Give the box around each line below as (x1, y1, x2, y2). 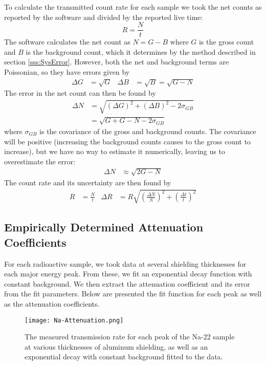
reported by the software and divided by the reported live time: (4, 11, 203, 22)
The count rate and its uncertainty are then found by (4, 177, 171, 187)
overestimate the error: (4, 156, 76, 166)
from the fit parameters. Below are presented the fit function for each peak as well (4, 288, 262, 299)
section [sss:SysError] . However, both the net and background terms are (4, 56, 229, 67)
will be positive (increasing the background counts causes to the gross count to (4, 136, 251, 146)
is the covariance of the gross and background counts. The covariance (39, 125, 256, 136)
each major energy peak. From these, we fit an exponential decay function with (4, 268, 252, 279)
